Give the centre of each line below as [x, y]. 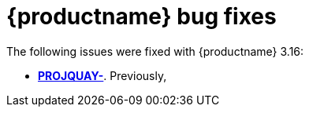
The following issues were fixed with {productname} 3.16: [155, 51]
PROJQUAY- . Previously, [102, 75]
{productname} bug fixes [141, 16]
